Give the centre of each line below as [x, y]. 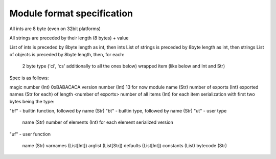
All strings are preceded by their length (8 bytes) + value [69, 38]
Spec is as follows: [29, 78]
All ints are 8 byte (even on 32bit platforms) [55, 29]
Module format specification [71, 13]
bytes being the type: [32, 101]
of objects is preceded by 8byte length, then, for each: [67, 54]
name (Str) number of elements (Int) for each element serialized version [98, 122]
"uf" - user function [30, 134]
